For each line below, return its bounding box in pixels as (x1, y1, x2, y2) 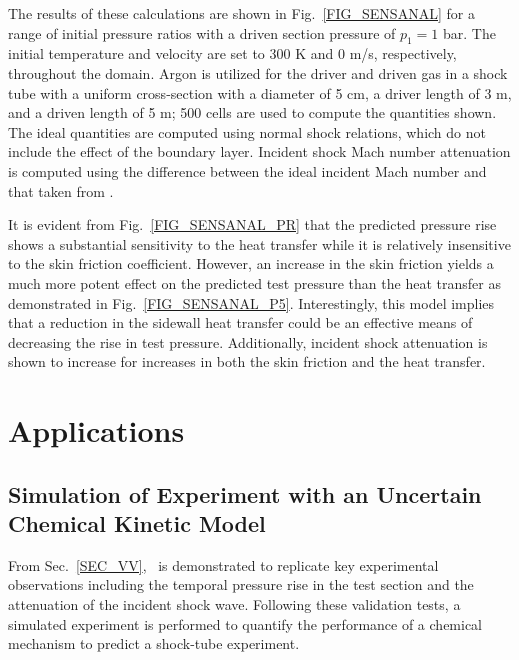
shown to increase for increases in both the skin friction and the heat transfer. (8, 351, 486, 372)
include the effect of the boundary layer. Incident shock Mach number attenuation (8, 141, 511, 162)
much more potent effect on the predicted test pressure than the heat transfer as (8, 272, 501, 293)
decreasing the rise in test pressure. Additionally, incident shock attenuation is (8, 331, 488, 352)
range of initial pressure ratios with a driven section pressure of (8, 22, 396, 43)
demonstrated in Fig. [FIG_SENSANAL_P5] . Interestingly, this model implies (8, 292, 495, 313)
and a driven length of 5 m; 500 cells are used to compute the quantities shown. (8, 102, 497, 123)
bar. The (443, 22, 496, 43)
